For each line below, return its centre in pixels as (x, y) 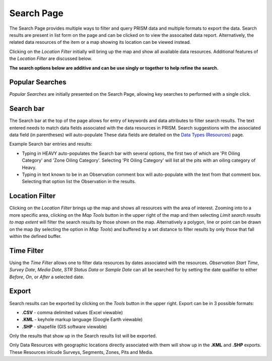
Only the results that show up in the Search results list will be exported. (83, 336)
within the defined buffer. (36, 236)
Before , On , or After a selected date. (47, 277)
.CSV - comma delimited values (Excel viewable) (73, 312)
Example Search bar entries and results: (51, 144)
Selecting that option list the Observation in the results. (79, 182)
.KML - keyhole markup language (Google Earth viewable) (82, 320)
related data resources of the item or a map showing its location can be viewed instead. (100, 42)
